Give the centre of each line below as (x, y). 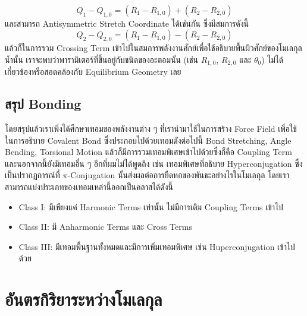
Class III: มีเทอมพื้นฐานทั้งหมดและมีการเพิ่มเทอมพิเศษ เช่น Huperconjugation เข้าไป (157, 246)
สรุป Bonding (43, 104)
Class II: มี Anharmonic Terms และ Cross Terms (105, 227)
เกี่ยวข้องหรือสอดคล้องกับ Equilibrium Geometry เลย (93, 72)
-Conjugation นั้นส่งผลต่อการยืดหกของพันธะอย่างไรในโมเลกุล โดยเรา (178, 175)
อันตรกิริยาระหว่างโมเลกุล (84, 299)
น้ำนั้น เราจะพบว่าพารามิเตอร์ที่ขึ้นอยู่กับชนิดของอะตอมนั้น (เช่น (102, 59)
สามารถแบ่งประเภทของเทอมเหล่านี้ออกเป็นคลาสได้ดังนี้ (89, 187)
